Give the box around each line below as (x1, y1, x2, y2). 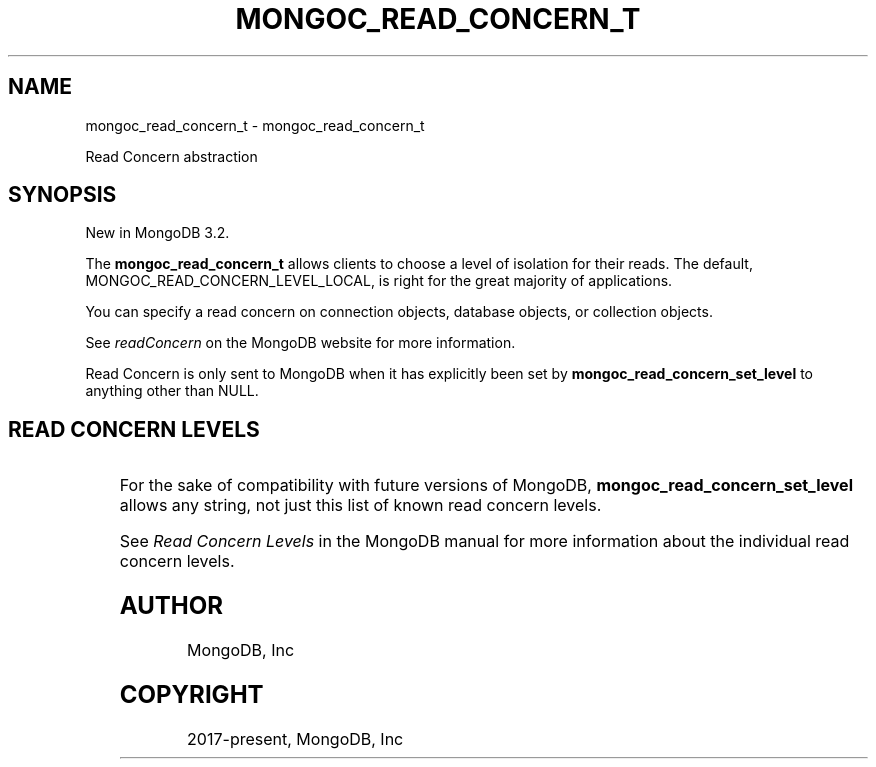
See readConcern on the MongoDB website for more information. (85, 334, 516, 352)
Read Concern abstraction (85, 147, 258, 165)
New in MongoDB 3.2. (85, 224, 230, 242)
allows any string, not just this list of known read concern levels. (119, 495, 602, 516)
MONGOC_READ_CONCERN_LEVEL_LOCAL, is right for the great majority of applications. (85, 272, 673, 290)
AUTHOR (119, 591, 223, 621)
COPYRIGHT (119, 680, 264, 709)
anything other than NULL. (85, 382, 259, 400)
